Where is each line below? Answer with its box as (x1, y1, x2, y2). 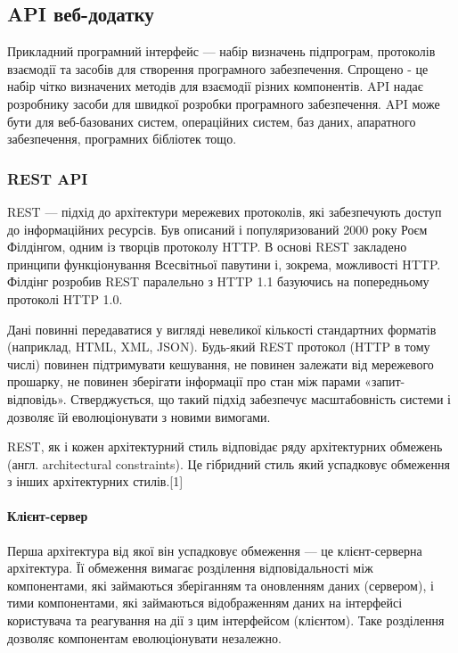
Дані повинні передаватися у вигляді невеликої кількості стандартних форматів (7, 319, 437, 338)
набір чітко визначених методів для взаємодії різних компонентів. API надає (7, 77, 423, 95)
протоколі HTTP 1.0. (7, 289, 123, 308)
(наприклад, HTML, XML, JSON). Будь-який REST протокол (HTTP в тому (7, 337, 430, 356)
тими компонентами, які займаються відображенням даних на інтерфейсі (7, 593, 403, 612)
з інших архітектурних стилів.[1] (7, 472, 184, 491)
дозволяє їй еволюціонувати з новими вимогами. (7, 407, 271, 426)
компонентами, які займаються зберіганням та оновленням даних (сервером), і (7, 575, 434, 594)
